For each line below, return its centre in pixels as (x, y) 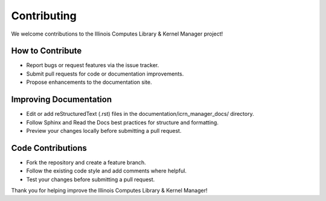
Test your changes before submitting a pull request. (91, 179)
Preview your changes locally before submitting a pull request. (104, 130)
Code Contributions (49, 148)
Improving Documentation (61, 100)
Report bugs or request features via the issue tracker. (93, 65)
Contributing (44, 16)
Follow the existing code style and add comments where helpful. (107, 171)
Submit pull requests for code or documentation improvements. (105, 74)
